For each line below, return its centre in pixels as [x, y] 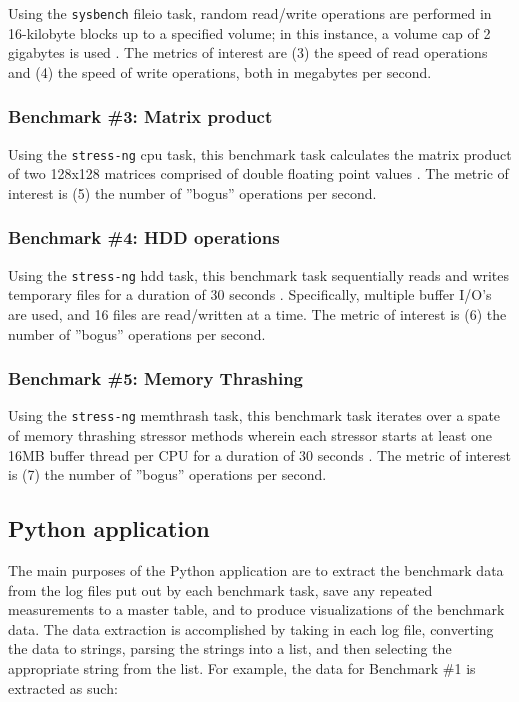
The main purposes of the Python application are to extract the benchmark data [256, 570]
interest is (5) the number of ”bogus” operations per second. [192, 192]
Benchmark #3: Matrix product [140, 116]
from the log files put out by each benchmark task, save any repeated [220, 589]
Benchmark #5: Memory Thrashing [155, 378]
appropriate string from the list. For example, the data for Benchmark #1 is [242, 667]
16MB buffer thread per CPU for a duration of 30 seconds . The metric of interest [259, 454]
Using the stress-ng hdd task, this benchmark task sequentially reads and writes [259, 274]
